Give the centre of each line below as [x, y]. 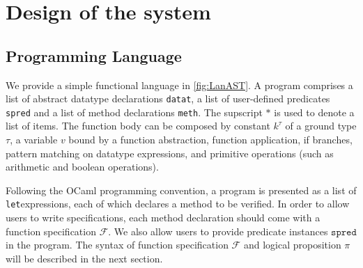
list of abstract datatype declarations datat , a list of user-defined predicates [168, 98]
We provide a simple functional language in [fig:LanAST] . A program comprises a [179, 85]
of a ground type [321, 126]
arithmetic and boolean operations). [82, 167]
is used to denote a [314, 112]
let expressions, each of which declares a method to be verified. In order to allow [178, 204]
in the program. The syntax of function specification [117, 245]
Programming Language [94, 55]
